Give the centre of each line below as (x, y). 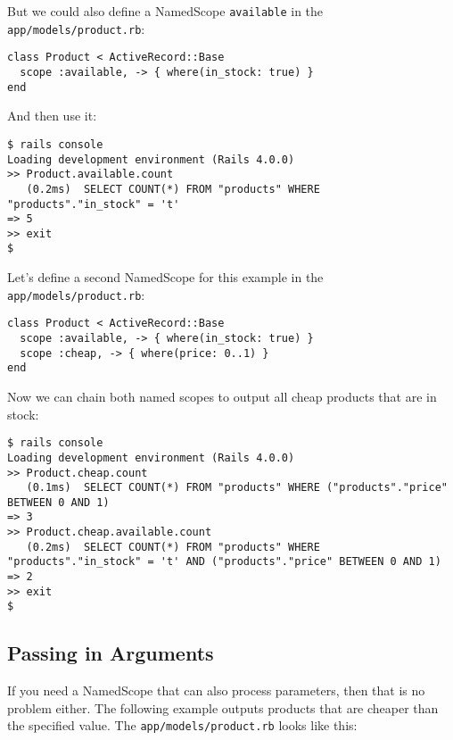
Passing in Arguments (111, 653)
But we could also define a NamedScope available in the (165, 11)
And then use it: (52, 116)
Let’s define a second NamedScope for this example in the (165, 277)
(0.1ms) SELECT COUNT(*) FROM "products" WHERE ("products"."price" (237, 488)
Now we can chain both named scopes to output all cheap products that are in (222, 396)
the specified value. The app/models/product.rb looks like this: (182, 725)
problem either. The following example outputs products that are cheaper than (223, 707)
